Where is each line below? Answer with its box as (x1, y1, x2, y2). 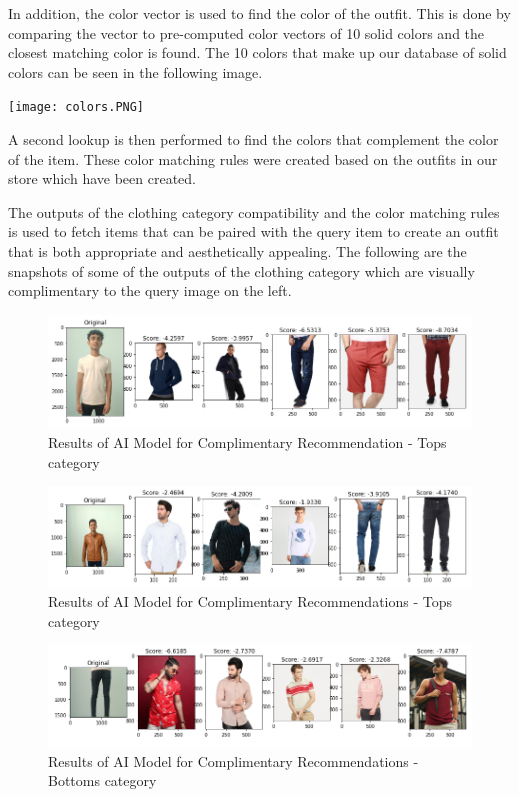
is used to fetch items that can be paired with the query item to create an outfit (8, 221, 499, 242)
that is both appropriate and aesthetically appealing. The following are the (8, 241, 467, 261)
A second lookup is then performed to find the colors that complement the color (8, 129, 499, 150)
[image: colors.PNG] (8, 100, 145, 115)
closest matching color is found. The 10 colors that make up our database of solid (8, 42, 507, 63)
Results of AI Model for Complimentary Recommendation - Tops (48, 432, 447, 453)
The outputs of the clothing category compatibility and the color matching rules (8, 201, 500, 222)
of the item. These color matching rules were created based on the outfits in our (8, 148, 498, 169)
